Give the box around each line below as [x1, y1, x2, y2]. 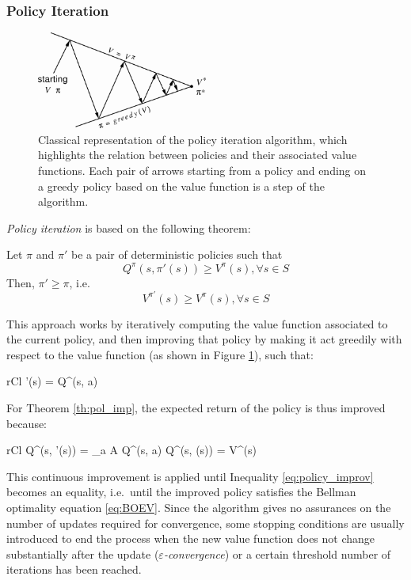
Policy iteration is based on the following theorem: [6, 219, 251, 236]
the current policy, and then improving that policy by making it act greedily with [6, 331, 402, 347]
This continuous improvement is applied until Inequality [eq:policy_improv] [6, 468, 374, 484]
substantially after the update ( [6, 545, 159, 562]
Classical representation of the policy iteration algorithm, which [38, 131, 348, 147]
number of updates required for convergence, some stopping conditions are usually [6, 514, 405, 531]
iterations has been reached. [6, 561, 142, 578]
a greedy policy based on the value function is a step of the [38, 177, 325, 194]
